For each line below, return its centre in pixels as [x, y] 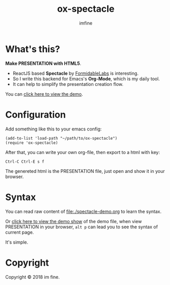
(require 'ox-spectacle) [32, 143]
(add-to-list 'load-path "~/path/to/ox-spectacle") [61, 138]
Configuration [36, 114]
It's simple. [17, 242]
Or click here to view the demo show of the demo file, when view [74, 221]
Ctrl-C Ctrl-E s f [25, 162]
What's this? [33, 49]
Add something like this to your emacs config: [54, 129]
